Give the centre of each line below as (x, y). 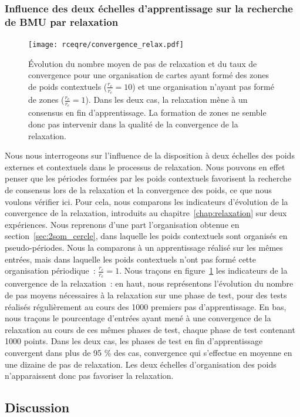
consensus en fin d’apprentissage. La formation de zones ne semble (147, 112)
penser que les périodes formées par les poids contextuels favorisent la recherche (148, 178)
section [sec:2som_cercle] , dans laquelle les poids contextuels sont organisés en (146, 236)
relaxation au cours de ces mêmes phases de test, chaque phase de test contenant (150, 329)
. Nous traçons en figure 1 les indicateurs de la (203, 270)
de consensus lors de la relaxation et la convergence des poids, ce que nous (138, 190)
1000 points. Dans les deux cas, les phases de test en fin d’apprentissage (134, 341)
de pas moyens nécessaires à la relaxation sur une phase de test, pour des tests (146, 295)
